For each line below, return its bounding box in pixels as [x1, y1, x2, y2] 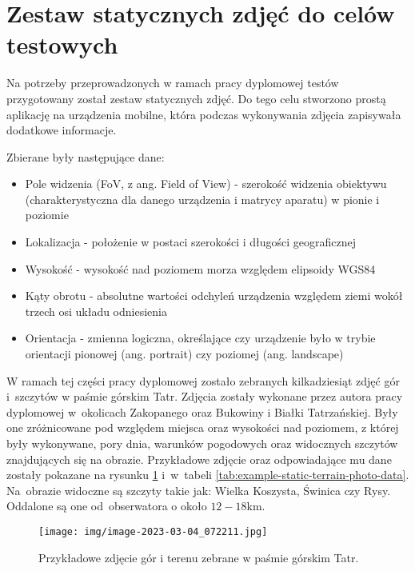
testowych [6, 28, 118, 61]
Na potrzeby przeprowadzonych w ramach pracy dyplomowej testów [6, 74, 339, 91]
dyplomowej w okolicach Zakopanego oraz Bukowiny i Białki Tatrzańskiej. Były [6, 403, 398, 420]
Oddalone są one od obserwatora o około [6, 497, 207, 514]
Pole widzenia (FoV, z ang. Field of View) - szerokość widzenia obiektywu [25, 175, 387, 192]
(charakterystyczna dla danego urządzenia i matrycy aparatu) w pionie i [25, 190, 380, 207]
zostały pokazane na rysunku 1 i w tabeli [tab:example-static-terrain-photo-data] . [6, 466, 409, 483]
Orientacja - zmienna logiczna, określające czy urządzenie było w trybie [25, 329, 376, 346]
